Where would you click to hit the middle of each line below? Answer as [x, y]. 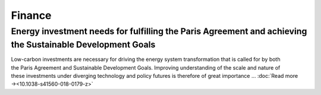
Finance [31, 15]
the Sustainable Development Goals [83, 45]
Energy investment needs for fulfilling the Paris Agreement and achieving [159, 31]
